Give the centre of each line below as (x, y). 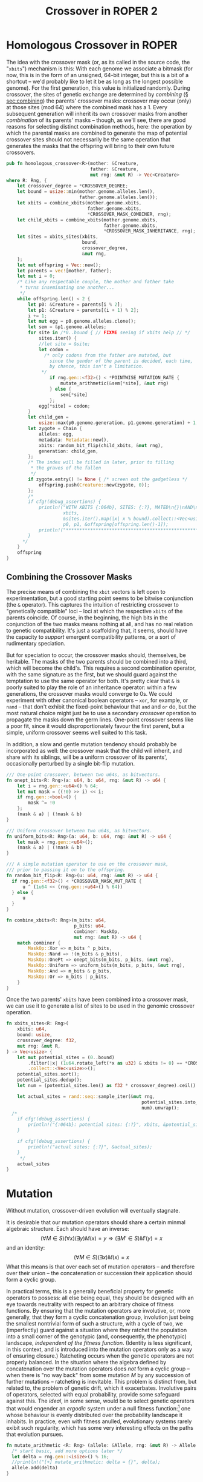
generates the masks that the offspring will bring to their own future (90, 146)
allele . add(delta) (35, 1468)
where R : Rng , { (27, 180)
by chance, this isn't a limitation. (97, 366)
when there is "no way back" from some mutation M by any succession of (98, 1375)
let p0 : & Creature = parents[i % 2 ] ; (75, 305)
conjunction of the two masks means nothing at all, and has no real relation (100, 624)
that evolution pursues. (35, 1434)
